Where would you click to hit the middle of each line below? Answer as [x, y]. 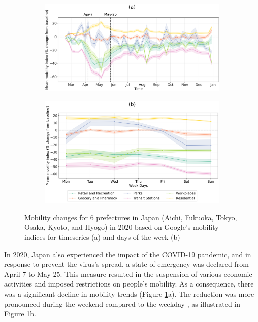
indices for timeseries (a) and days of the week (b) [102, 237]
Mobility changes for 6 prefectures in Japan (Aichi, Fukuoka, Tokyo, [131, 217]
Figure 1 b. [20, 314]
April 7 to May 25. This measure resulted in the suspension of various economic [128, 274]
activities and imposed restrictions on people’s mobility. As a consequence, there [129, 284]
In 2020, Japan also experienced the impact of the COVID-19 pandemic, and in [128, 254]
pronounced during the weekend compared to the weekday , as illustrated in [122, 303]
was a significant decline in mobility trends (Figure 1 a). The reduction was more [129, 293]
